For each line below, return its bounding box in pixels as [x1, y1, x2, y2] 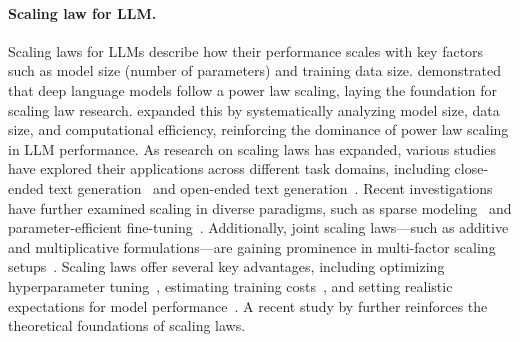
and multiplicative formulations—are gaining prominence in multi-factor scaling [8, 236, 496, 257]
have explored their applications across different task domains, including [8, 158, 450, 179]
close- [454, 158, 489, 179]
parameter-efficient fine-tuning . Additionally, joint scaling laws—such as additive [8, 217, 509, 238]
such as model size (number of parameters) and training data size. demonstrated [8, 60, 501, 81]
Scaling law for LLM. [8, 2, 157, 23]
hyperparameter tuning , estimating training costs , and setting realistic [8, 275, 453, 296]
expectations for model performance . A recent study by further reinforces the [8, 295, 488, 316]
